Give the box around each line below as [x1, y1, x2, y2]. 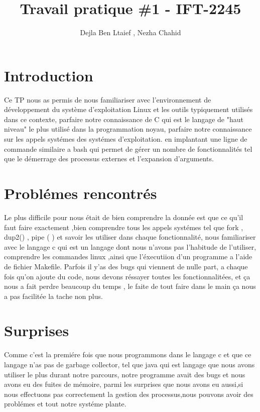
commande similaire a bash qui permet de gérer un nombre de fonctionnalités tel [4, 143, 252, 154]
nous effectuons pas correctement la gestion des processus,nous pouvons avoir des [4, 388, 253, 399]
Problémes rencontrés [4, 183, 157, 203]
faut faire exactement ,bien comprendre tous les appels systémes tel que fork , [4, 222, 243, 232]
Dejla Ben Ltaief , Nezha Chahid [80, 27, 181, 38]
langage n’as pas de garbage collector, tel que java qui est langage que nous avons [4, 359, 255, 369]
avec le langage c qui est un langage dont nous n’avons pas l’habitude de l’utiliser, [4, 241, 256, 252]
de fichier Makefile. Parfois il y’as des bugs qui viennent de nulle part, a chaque [4, 261, 248, 271]
